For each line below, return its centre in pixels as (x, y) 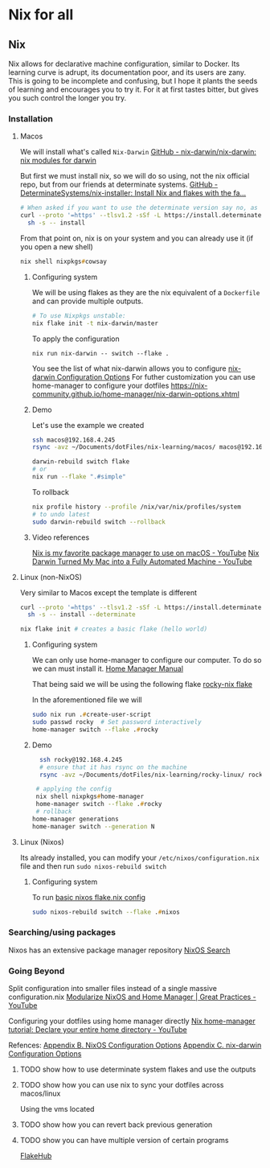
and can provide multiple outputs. (88, 301)
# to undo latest (61, 514)
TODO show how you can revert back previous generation (116, 1125)
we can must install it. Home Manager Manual (107, 668)
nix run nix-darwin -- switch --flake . (100, 353)
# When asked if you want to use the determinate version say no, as (139, 208)
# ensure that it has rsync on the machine (113, 767)
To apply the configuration (76, 339)
